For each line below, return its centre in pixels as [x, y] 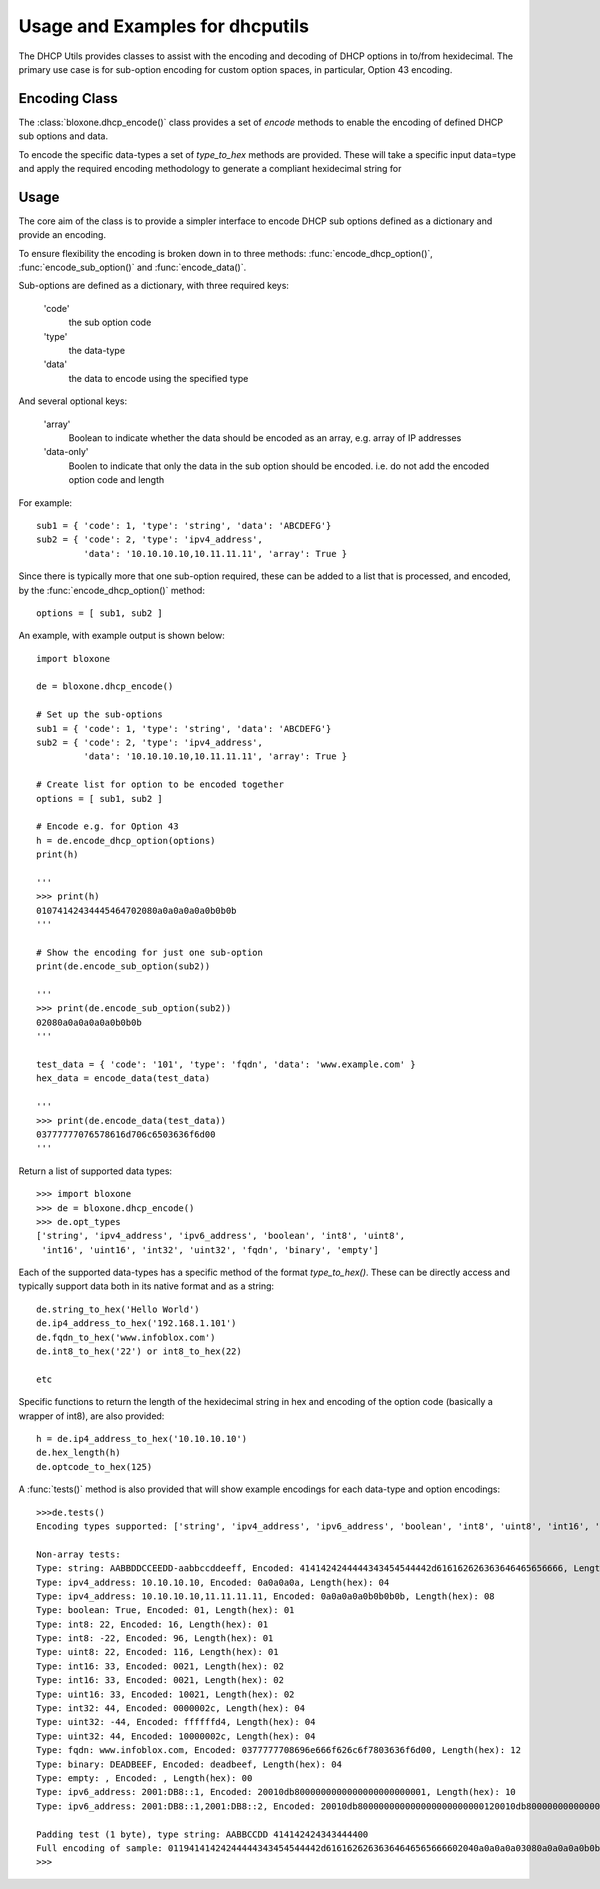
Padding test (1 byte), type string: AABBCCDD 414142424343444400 [202, 1834]
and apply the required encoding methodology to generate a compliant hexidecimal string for [210, 169]
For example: [45, 502]
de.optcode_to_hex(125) [94, 1466]
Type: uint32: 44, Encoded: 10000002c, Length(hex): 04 [176, 1736]
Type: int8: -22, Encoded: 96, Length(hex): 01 [155, 1638]
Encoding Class [68, 98]
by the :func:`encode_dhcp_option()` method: [111, 590]
